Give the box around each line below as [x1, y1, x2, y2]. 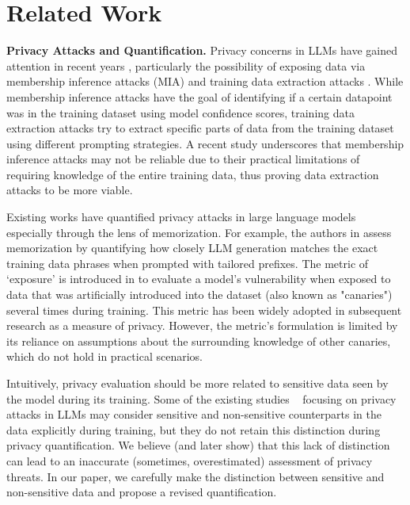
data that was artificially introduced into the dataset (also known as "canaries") [6, 286, 393, 303]
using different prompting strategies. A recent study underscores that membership [6, 135, 404, 151]
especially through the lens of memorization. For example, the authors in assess [6, 224, 392, 240]
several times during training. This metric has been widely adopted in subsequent [6, 301, 402, 318]
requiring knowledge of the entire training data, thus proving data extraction [6, 166, 379, 182]
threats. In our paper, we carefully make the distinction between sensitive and [6, 468, 385, 484]
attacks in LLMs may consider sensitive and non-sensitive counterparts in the [6, 406, 382, 423]
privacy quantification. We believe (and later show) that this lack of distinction [6, 437, 390, 453]
